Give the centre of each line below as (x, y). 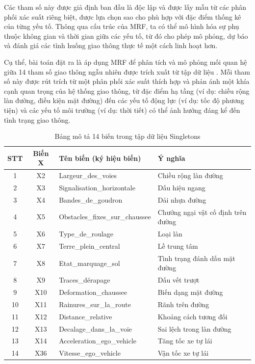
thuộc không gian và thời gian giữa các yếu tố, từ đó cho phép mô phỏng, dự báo (126, 36)
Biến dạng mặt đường (190, 292)
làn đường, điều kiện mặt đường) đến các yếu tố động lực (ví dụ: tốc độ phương (124, 100)
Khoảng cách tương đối (192, 316)
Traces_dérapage (85, 280)
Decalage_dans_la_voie (95, 328)
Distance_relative (86, 316)
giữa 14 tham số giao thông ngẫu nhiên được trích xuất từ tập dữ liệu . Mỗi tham (127, 71)
